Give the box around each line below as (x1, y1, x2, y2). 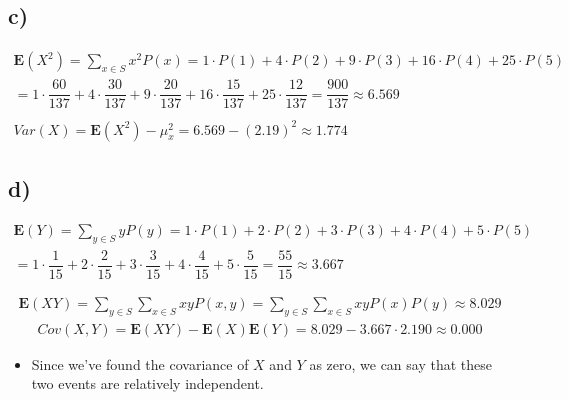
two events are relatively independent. (31, 373, 264, 394)
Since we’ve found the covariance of (31, 353, 249, 374)
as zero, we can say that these (309, 353, 493, 374)
